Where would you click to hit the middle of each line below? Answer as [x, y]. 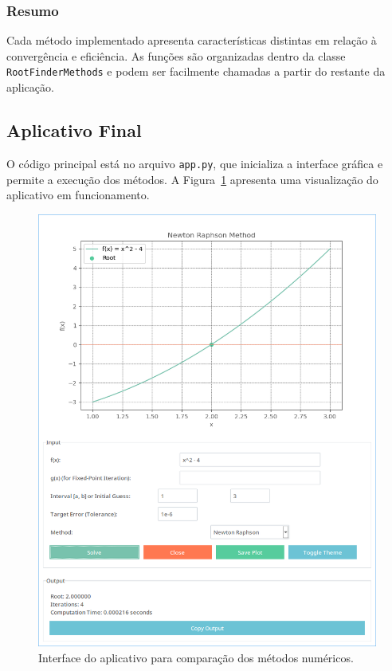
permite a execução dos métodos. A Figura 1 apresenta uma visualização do [192, 179]
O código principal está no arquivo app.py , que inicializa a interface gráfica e [195, 163]
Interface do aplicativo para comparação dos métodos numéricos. [196, 658]
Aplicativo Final [74, 130]
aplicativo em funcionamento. [78, 195]
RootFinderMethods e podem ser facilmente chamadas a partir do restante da [196, 71]
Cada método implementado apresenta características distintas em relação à [192, 40]
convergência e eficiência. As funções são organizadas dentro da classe [176, 55]
